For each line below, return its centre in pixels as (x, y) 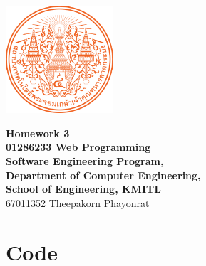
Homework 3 (38, 133)
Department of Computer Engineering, (103, 175)
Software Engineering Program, (85, 160)
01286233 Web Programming (78, 147)
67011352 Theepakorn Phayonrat (78, 202)
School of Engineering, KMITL (83, 189)
